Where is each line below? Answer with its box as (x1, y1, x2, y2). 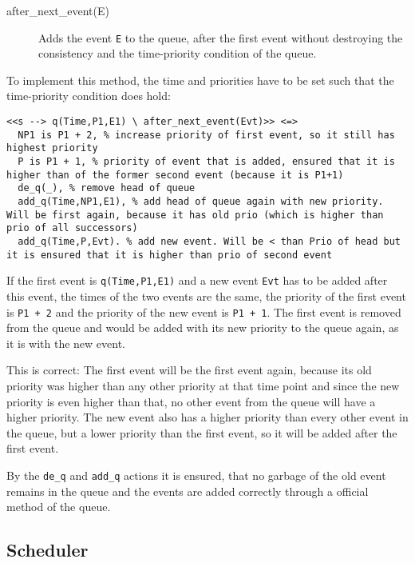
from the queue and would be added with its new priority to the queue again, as (6, 319, 399, 336)
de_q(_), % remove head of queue (18, 182, 196, 194)
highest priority (6, 142, 98, 154)
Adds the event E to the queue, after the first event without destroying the (38, 29, 403, 46)
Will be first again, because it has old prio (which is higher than (6, 209, 384, 221)
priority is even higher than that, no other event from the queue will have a (6, 393, 376, 409)
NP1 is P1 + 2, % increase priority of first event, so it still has (18, 129, 395, 141)
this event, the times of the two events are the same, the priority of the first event (6, 287, 406, 304)
